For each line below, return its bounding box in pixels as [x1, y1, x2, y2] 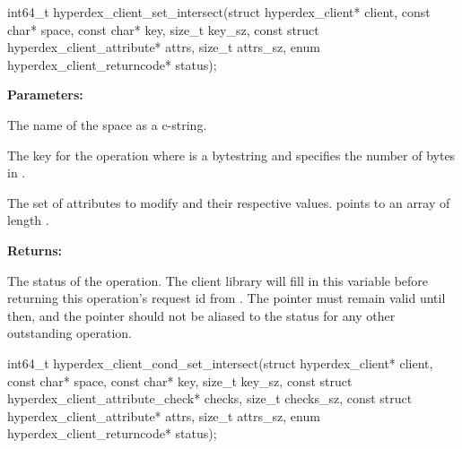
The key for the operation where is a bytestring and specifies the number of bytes [7, 145, 456, 164]
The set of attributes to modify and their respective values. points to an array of [7, 193, 450, 212]
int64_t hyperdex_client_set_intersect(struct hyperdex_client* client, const [7, 3, 431, 21]
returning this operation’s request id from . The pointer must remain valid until [7, 289, 446, 307]
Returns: [7, 240, 63, 259]
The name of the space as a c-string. [7, 115, 207, 134]
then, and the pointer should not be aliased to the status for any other [7, 306, 396, 324]
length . [7, 211, 49, 229]
